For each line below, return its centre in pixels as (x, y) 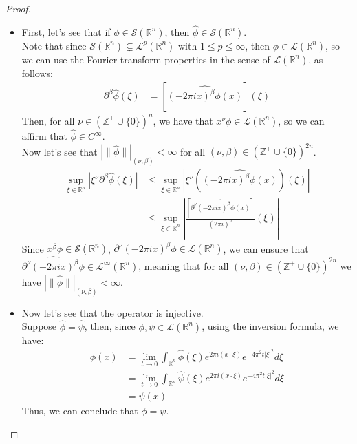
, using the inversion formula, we (270, 326)
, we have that (183, 120)
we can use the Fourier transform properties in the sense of (146, 59)
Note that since (54, 45)
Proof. (18, 8)
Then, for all (48, 120)
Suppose (39, 326)
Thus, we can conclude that (80, 410)
